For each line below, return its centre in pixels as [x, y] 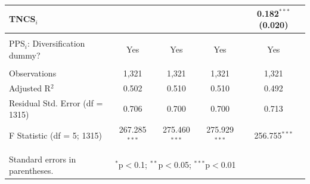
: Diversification [56, 43]
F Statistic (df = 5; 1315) [55, 135]
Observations [33, 73]
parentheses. [31, 171]
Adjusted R [30, 88]
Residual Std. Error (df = [56, 102]
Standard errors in [43, 159]
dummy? [25, 55]
